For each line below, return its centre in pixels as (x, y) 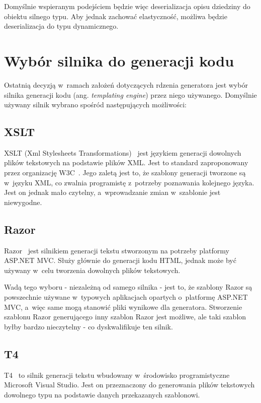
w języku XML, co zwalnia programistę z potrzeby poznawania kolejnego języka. (129, 182)
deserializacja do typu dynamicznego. (61, 26)
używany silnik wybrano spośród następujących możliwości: (95, 105)
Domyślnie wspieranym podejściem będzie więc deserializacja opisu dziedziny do (127, 6)
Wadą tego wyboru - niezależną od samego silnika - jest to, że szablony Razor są (128, 287)
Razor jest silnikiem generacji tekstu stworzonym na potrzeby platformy (117, 250)
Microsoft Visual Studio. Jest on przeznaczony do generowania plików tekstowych (129, 385)
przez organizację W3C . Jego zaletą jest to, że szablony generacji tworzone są (125, 173)
